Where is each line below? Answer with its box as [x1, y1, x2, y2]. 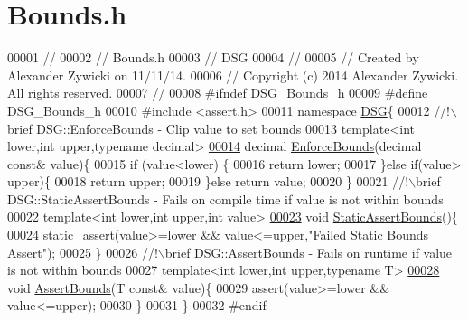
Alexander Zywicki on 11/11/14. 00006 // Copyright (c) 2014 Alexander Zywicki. [7, 65, 459, 84]
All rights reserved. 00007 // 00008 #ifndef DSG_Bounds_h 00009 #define [7, 83, 428, 102]
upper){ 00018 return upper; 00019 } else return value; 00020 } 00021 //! [7, 172, 409, 191]
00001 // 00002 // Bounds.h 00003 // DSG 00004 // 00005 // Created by [7, 48, 419, 67]
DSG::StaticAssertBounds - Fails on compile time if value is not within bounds [7, 189, 444, 208]
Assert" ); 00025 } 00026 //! [7, 242, 158, 261]
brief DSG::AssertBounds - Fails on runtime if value [164, 242, 453, 261]
